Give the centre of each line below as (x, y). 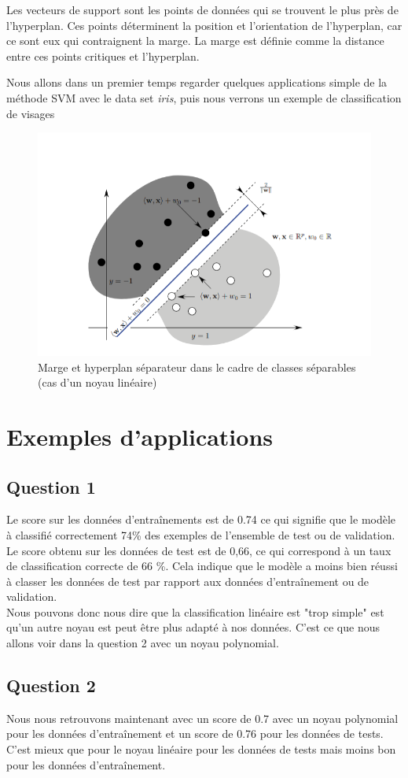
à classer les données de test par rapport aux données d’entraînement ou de (188, 581)
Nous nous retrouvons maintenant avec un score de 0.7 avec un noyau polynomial (202, 718)
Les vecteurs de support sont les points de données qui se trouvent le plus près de (202, 9)
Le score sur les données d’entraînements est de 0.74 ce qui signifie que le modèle (201, 519)
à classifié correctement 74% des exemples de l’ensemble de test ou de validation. (201, 534)
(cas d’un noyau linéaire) (97, 382)
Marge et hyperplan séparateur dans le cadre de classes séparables (197, 367)
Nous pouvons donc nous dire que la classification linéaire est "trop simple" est (195, 611)
